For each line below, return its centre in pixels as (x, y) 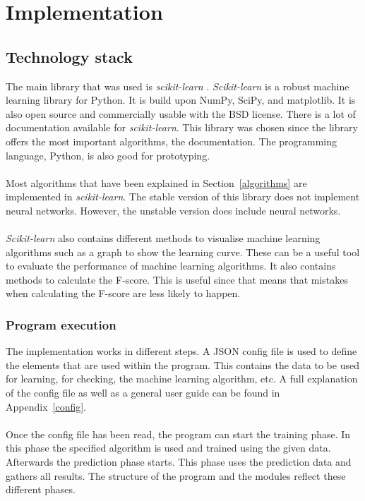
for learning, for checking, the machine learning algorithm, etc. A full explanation (182, 379)
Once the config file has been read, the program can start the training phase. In (178, 434)
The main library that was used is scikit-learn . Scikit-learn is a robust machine (178, 86)
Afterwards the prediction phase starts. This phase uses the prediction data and (179, 462)
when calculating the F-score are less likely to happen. (123, 293)
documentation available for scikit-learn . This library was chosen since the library (182, 127)
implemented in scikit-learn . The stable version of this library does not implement (183, 197)
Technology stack (69, 56)
